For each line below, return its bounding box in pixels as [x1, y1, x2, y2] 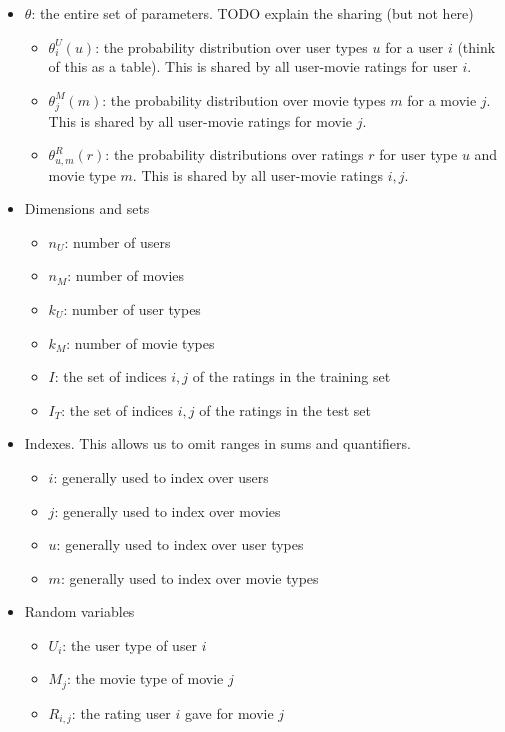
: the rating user [71, 702, 171, 723]
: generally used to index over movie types [60, 567, 319, 588]
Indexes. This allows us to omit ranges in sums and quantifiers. [24, 433, 411, 454]
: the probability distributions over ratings [105, 144, 364, 165]
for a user [385, 36, 444, 57]
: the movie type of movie [67, 668, 224, 689]
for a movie [407, 89, 477, 110]
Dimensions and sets [24, 198, 150, 219]
